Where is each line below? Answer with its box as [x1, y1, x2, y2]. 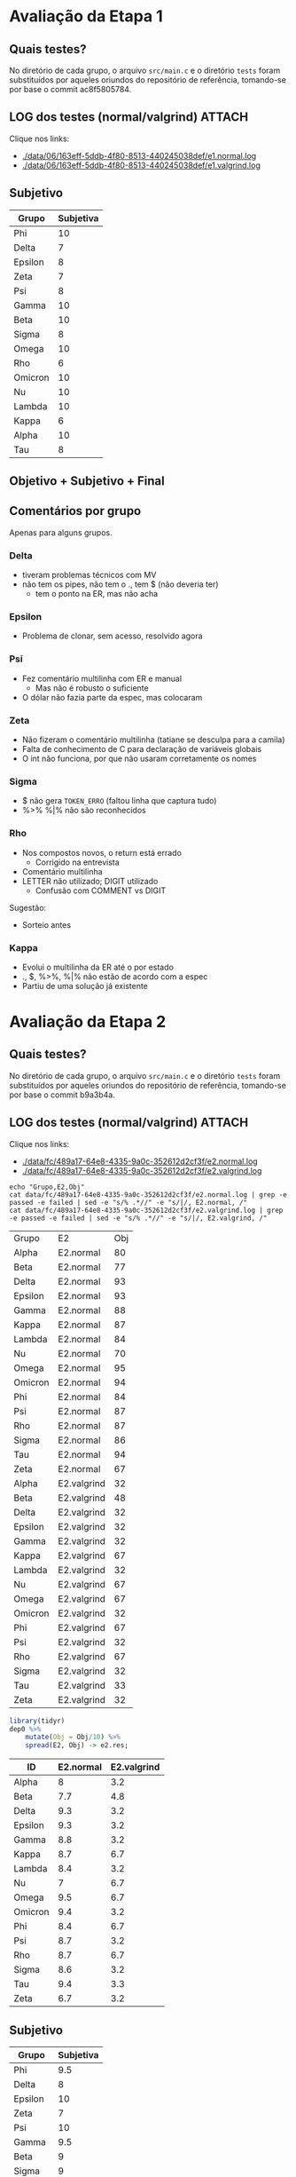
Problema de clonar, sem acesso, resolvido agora [21, 630, 203, 641]
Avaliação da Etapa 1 [9, 6, 164, 27]
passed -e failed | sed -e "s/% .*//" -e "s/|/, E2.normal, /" [9, 1198, 248, 1207]
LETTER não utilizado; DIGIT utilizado [21, 875, 159, 886]
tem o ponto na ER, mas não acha [35, 589, 159, 599]
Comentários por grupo [9, 503, 142, 519]
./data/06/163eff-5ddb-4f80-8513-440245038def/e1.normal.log [21, 150, 257, 161]
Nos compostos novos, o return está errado [21, 847, 182, 858]
